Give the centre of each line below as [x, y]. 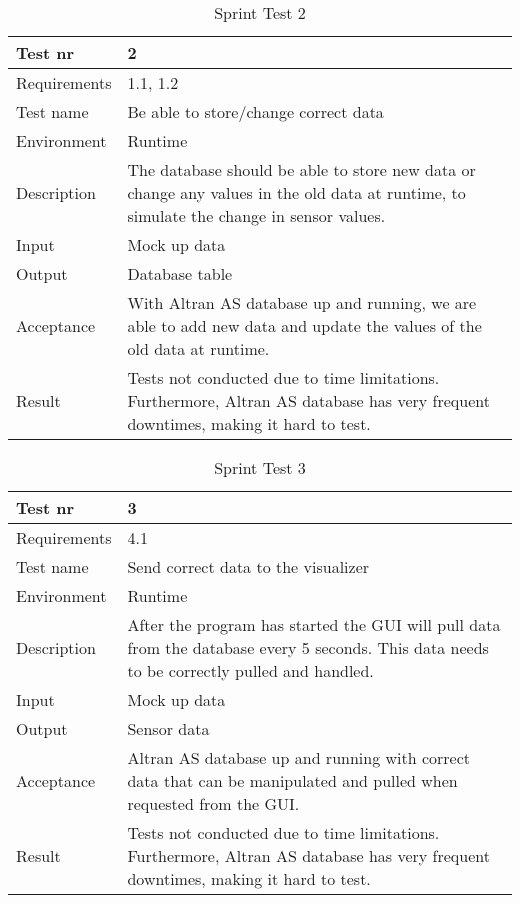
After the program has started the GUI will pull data [314, 624]
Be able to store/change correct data [255, 111]
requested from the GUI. [213, 803]
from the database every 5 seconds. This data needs [308, 647]
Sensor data [168, 728]
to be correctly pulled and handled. [250, 670]
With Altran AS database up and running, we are [302, 302]
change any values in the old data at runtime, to [296, 192]
